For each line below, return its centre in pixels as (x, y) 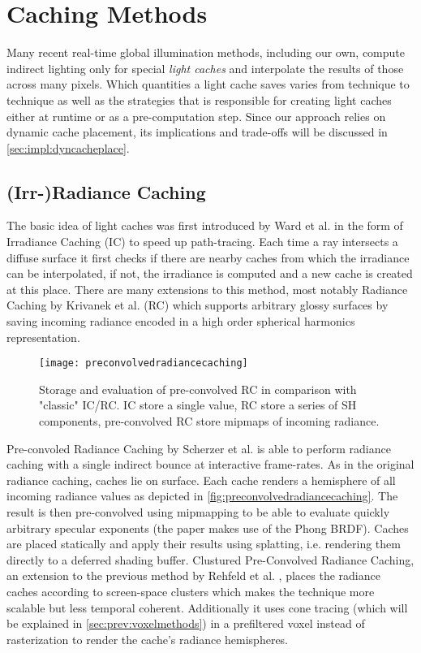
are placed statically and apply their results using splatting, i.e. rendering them (204, 544)
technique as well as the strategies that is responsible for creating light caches (199, 99)
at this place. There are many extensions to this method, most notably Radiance (207, 289)
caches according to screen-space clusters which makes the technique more (191, 592)
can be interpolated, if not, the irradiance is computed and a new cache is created (210, 273)
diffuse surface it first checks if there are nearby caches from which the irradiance (208, 257)
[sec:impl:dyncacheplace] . (68, 147)
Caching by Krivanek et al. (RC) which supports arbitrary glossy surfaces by (198, 305)
